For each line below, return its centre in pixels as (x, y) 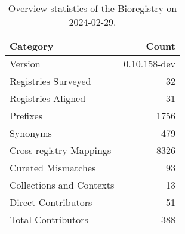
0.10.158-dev (149, 64)
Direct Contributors (51, 202)
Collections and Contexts (62, 185)
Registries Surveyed (50, 81)
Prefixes (26, 116)
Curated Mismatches (53, 167)
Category (32, 46)
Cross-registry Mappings (61, 150)
